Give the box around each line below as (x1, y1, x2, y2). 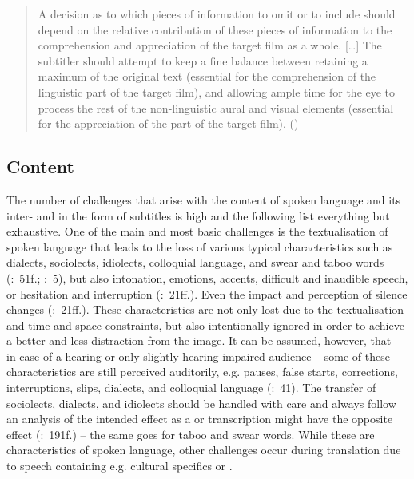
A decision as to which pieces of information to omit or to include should (38, 6, 396, 22)
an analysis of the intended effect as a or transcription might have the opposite (6, 410, 393, 427)
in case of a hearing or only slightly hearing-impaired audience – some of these (6, 347, 390, 364)
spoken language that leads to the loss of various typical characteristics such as (6, 238, 393, 255)
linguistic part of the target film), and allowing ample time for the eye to (38, 83, 396, 100)
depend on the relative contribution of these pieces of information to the (38, 21, 392, 38)
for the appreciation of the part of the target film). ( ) (38, 115, 299, 132)
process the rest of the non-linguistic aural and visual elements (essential (38, 99, 394, 116)
